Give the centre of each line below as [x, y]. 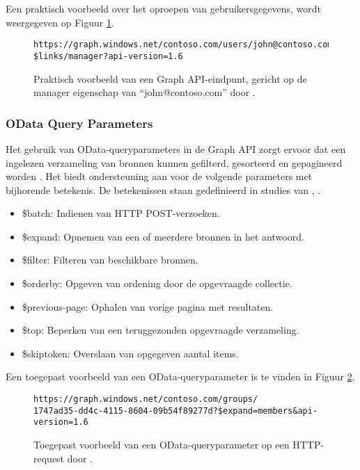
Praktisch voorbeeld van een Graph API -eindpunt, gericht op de [170, 78]
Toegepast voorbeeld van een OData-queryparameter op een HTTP [177, 444]
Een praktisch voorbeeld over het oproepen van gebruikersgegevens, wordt [163, 8]
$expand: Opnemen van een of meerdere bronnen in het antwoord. [163, 236]
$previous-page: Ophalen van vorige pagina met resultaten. [148, 306]
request [49, 458]
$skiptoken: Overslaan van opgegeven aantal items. [130, 353]
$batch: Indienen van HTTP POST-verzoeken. [121, 213]
